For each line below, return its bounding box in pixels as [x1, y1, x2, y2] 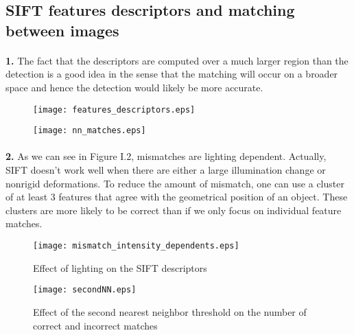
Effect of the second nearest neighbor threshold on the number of [33, 304, 307, 319]
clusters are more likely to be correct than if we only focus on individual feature [5, 203, 342, 217]
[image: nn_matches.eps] [33, 126, 146, 136]
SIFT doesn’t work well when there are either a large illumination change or [5, 163, 326, 177]
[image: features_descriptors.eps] [33, 104, 196, 115]
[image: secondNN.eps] [33, 285, 137, 295]
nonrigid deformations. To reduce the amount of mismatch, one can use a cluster [5, 176, 344, 190]
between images [5, 19, 119, 41]
